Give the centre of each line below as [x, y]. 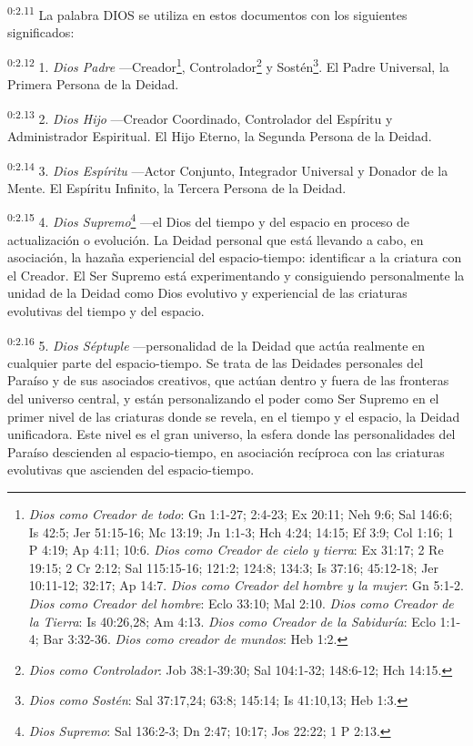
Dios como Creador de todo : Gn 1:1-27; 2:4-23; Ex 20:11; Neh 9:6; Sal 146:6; [241, 514]
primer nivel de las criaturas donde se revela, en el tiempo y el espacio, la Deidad [234, 416]
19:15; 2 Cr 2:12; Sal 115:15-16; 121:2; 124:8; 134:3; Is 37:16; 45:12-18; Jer [234, 567]
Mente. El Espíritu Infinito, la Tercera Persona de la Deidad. [177, 187]
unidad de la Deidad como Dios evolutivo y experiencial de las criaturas [207, 293]
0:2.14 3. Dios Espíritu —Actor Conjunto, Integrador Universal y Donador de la [228, 169]
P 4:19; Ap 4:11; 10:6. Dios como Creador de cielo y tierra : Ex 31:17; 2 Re [236, 550]
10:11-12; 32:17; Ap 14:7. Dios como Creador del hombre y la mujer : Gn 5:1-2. [246, 585]
